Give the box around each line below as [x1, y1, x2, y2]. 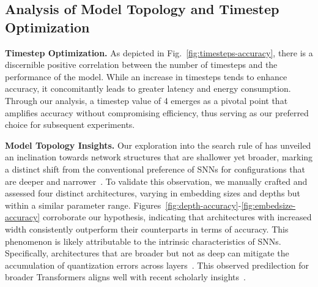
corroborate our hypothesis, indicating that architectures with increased [42, 211, 312, 223]
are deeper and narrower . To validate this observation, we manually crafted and [5, 174, 308, 187]
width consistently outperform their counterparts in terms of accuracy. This [5, 222, 289, 235]
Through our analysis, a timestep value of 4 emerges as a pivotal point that [5, 94, 288, 106]
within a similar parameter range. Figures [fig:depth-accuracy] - [5, 198, 242, 211]
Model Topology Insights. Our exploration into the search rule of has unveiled [5, 138, 311, 151]
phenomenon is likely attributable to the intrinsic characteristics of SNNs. [5, 234, 281, 247]
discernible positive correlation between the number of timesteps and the [5, 58, 278, 71]
